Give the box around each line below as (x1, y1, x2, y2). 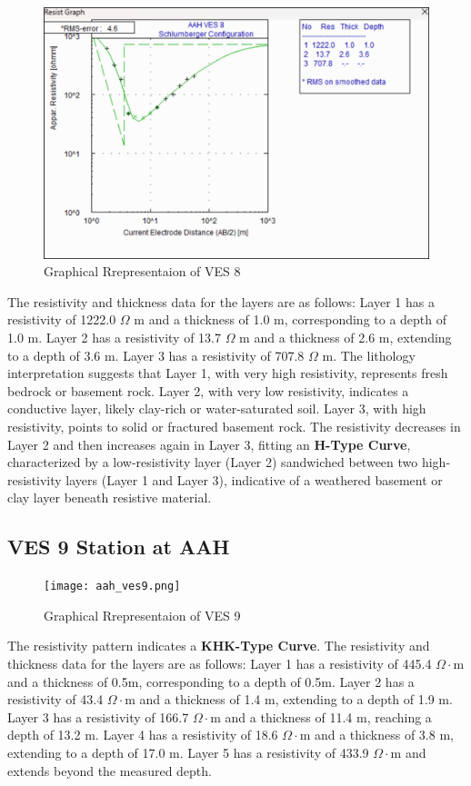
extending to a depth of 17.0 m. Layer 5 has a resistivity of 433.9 (7, 742, 369, 761)
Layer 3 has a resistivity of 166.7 (7, 707, 189, 726)
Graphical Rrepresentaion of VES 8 (44, 262, 241, 281)
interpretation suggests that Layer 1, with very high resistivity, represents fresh (7, 363, 448, 383)
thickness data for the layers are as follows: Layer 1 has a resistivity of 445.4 (7, 653, 432, 672)
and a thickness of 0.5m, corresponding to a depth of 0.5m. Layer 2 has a (7, 672, 415, 691)
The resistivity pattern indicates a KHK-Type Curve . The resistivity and (7, 636, 430, 655)
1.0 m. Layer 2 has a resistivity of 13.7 (7, 327, 221, 346)
